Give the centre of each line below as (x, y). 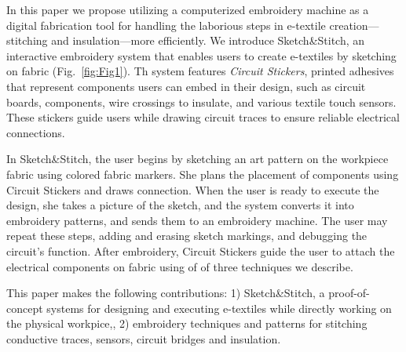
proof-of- (349, 293)
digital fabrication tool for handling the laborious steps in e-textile (166, 25)
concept (25, 308)
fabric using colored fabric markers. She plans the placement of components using (203, 174)
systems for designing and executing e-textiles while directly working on (219, 308)
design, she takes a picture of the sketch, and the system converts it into (180, 205)
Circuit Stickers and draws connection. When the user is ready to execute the (193, 189)
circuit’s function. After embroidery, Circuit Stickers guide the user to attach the (201, 250)
